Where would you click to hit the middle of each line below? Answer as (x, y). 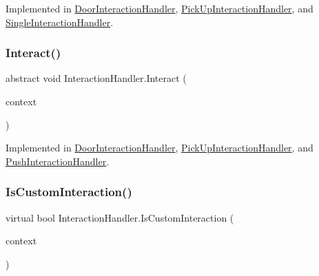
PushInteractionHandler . (58, 161)
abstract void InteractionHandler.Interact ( (96, 78)
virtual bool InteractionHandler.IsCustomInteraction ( (120, 217)
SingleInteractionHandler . (60, 22)
